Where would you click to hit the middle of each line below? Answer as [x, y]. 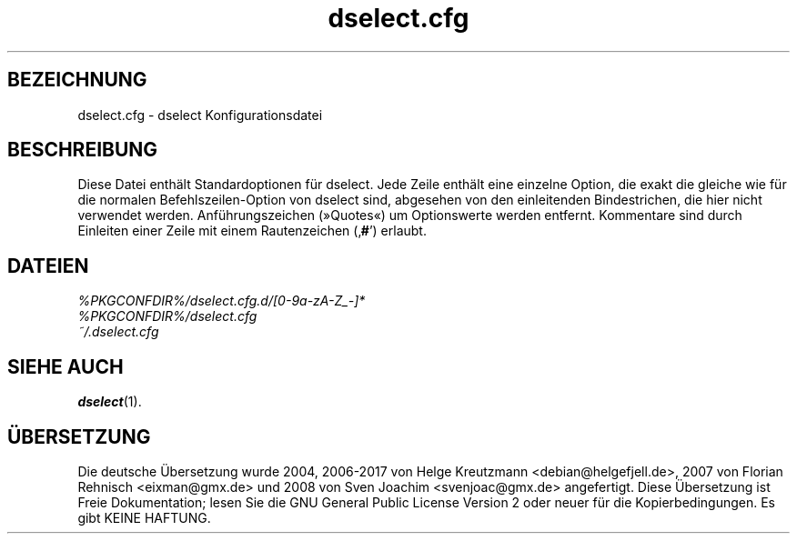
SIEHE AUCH [66, 366]
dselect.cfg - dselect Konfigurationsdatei [200, 115]
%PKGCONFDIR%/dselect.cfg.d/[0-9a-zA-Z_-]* [222, 301]
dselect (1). [110, 402]
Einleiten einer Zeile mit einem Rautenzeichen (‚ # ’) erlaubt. [252, 231]
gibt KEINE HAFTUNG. [144, 517]
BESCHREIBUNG [83, 150]
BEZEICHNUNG [77, 80]
